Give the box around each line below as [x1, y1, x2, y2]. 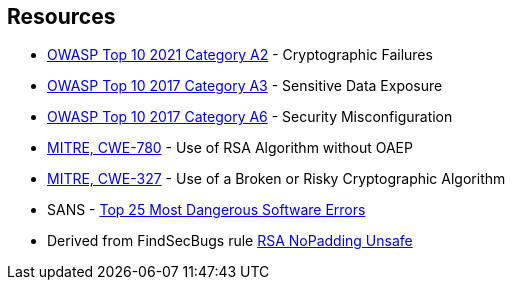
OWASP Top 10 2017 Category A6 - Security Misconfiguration [47, 108, 453, 126]
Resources [7, 4, 116, 29]
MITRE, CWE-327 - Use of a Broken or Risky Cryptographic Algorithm [47, 170, 506, 188]
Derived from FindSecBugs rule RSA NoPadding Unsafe [47, 232, 413, 250]
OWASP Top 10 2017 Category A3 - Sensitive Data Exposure [47, 77, 443, 95]
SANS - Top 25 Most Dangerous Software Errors [47, 201, 366, 219]
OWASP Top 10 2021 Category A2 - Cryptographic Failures [47, 46, 433, 64]
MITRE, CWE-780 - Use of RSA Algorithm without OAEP [47, 139, 413, 157]
